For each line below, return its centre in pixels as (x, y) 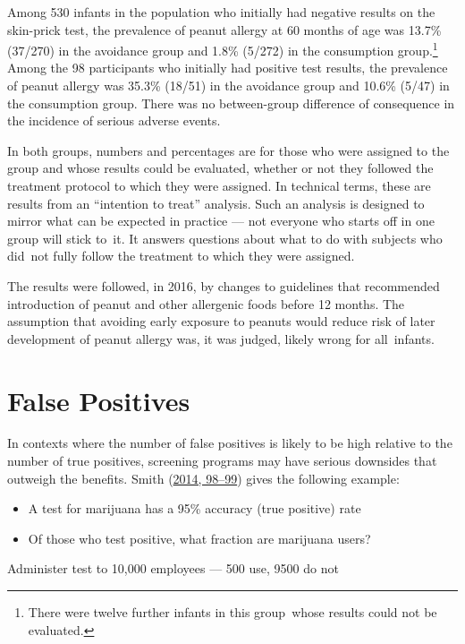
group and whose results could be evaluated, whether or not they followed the (220, 168)
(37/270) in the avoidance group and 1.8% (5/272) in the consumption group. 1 (223, 49)
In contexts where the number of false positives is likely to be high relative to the (230, 443)
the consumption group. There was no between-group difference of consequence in (231, 103)
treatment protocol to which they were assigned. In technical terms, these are (219, 185)
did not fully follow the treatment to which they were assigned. (181, 256)
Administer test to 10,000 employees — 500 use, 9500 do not (173, 568)
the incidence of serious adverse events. (114, 120)
